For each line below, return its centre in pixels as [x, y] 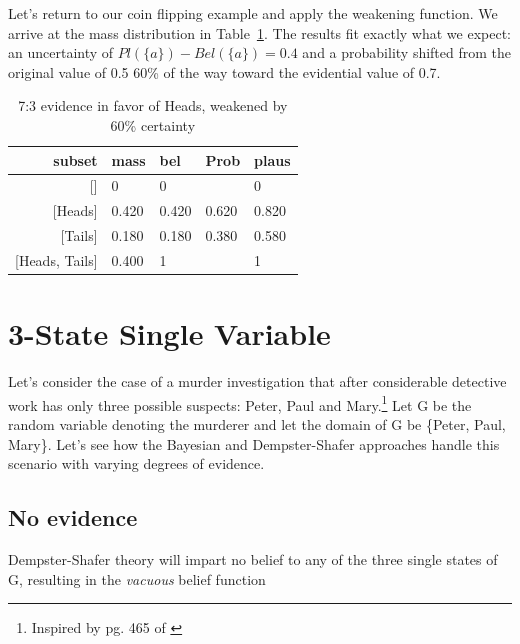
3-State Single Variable [169, 333]
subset [75, 159]
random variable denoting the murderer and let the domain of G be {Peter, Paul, [257, 424]
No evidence [73, 517]
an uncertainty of [61, 52]
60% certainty [153, 124]
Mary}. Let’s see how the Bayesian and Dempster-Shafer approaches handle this [254, 443]
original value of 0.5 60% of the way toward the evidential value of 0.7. [224, 71]
